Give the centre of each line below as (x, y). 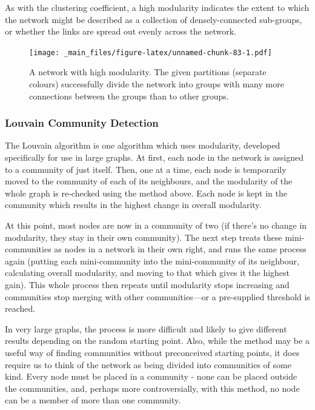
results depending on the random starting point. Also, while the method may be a (157, 341)
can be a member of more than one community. (93, 400)
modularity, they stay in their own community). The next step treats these (144, 237)
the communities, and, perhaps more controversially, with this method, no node (152, 388)
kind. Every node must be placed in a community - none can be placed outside (151, 376)
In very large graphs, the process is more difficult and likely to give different (146, 328)
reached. (20, 308)
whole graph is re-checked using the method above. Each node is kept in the (146, 193)
